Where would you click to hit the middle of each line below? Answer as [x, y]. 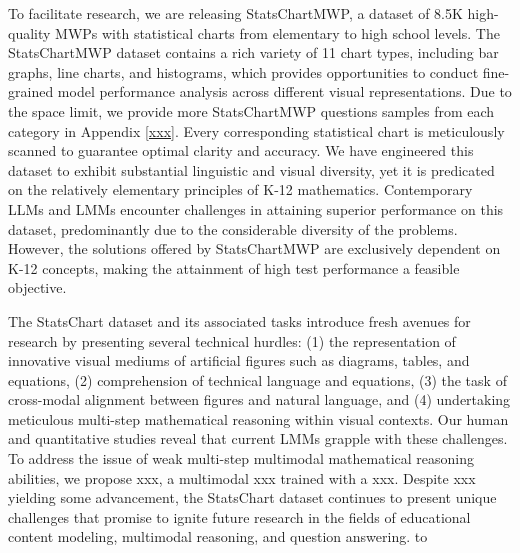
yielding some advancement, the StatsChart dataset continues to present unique [252, 497]
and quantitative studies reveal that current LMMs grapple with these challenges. [258, 438]
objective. [37, 287]
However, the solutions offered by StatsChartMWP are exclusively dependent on [254, 248]
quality [29, 32]
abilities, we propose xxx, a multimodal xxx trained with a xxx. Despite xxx [242, 477]
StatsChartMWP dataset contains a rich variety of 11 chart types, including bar [253, 52]
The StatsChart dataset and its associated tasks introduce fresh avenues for [239, 320]
